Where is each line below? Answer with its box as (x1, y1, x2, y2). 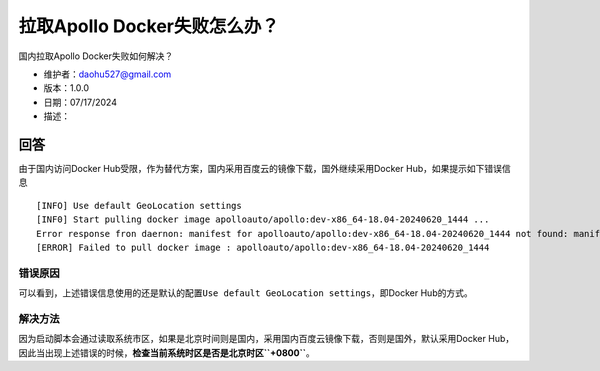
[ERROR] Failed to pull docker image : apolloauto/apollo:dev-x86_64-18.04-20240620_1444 (36, 241, 490, 253)
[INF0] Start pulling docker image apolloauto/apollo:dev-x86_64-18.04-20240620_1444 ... (36, 214, 490, 225)
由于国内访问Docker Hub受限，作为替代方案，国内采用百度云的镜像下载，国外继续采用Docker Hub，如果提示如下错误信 (18, 163, 511, 175)
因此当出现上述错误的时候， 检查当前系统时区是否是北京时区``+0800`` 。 (18, 346, 315, 359)
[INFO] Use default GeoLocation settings (36, 200, 242, 211)
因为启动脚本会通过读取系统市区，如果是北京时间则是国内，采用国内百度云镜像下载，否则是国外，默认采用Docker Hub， (18, 333, 515, 345)
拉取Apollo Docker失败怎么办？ (18, 15, 280, 37)
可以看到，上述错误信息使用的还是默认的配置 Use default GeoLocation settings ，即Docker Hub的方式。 (18, 287, 474, 299)
